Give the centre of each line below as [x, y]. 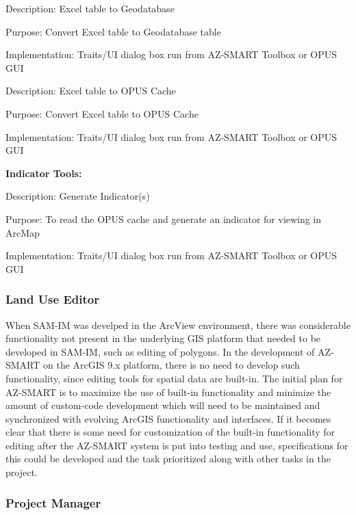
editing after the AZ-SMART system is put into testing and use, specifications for [177, 445]
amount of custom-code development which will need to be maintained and [163, 405]
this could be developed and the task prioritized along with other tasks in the [168, 459]
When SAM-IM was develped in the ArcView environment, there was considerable [178, 325]
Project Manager [53, 502]
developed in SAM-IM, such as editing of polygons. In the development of [160, 351]
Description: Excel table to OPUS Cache [91, 91]
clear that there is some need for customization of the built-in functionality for [170, 432]
